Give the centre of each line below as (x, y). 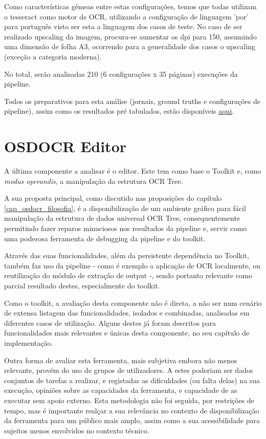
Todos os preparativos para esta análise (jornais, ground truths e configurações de (132, 101)
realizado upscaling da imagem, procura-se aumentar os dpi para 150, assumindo (130, 36)
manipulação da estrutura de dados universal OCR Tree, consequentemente (122, 218)
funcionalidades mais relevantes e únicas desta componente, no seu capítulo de (127, 333)
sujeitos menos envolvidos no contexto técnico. (77, 430)
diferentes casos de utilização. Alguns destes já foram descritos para (110, 322)
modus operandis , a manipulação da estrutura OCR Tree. (94, 181)
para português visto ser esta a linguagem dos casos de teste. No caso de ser (123, 26)
